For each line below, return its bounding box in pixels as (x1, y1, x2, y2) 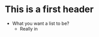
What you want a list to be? (12, 20, 69, 26)
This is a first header (5, 4, 94, 15)
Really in (19, 25, 38, 31)
